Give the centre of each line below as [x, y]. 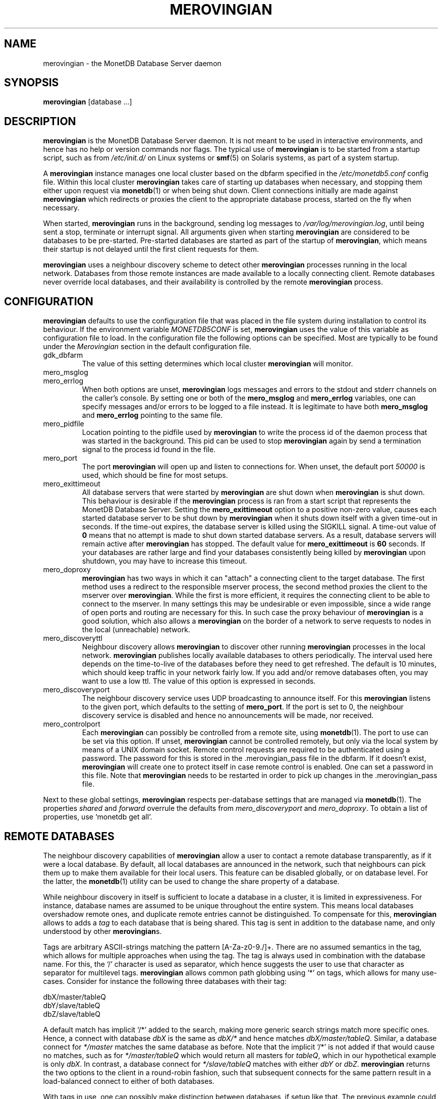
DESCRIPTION [40, 121]
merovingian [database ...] [88, 102]
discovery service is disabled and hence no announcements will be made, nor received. [228, 716]
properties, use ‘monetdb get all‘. [98, 817]
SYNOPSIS [32, 83]
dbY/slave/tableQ [72, 1005]
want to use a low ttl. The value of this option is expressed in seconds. [199, 681]
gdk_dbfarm [63, 355]
